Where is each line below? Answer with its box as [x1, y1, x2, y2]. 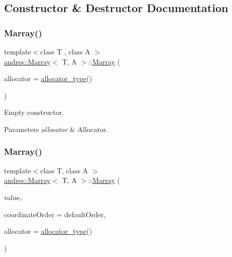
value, [4, 191, 22, 202]
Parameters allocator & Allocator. [4, 123, 108, 134]
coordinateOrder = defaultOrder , [4, 209, 106, 219]
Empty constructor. [4, 107, 64, 117]
